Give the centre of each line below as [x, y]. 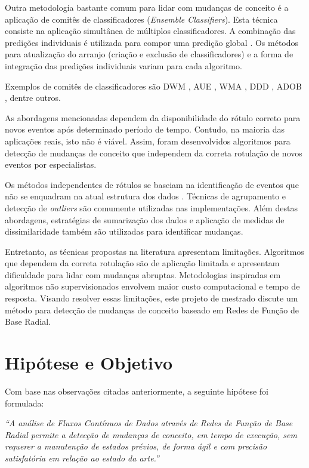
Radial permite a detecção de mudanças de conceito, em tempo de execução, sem [151, 434]
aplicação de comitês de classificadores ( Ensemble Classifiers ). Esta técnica [141, 19]
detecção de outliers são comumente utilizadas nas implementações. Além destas [151, 207]
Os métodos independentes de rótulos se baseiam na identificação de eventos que [152, 184]
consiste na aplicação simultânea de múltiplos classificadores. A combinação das [150, 31]
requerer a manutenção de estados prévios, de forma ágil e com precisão [136, 446]
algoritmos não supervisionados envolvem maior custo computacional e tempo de [152, 286]
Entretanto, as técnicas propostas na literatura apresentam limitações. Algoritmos [154, 251]
